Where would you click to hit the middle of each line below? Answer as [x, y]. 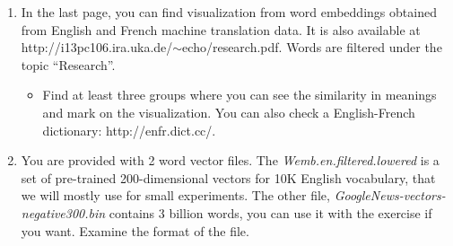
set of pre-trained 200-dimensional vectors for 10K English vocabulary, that [228, 177]
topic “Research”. [68, 64]
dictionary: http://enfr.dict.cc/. [129, 130]
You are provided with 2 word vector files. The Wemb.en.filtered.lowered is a [230, 160]
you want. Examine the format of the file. [135, 230]
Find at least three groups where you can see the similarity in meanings [240, 95]
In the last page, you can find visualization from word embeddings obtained [229, 12]
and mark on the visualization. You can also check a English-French [229, 112]
